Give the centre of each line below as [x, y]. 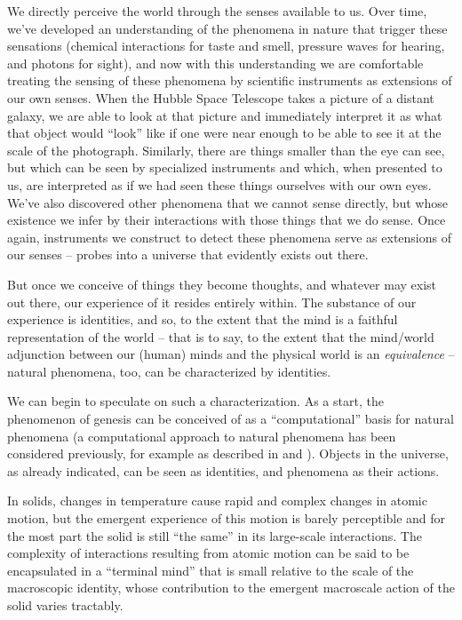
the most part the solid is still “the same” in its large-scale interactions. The [215, 535]
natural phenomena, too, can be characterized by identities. [169, 371]
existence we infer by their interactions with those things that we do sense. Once [227, 220]
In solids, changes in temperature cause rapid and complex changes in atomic [217, 501]
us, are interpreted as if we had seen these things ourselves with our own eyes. [219, 184]
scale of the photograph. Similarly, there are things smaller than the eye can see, [226, 150]
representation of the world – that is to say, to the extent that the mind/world [221, 336]
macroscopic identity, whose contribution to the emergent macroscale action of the [231, 588]
